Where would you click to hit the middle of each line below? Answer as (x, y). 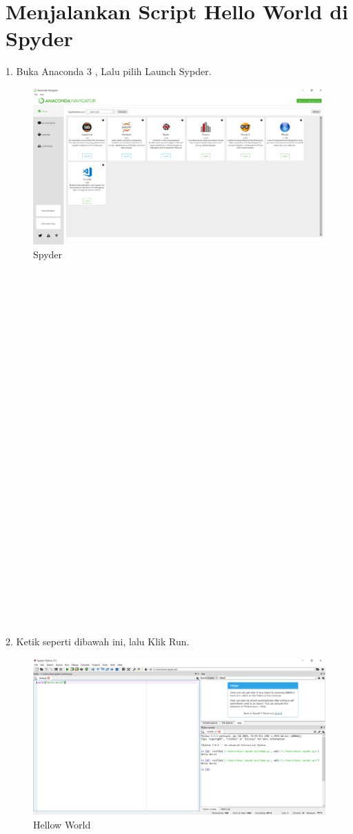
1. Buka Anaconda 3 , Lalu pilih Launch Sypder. (109, 71)
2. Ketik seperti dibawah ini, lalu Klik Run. (98, 642)
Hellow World (62, 824)
